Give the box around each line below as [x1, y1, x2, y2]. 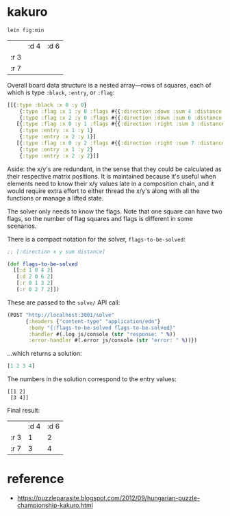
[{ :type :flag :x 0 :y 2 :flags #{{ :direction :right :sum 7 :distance [16, 140, 225, 147]
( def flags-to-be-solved [7, 261, 78, 268]
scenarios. [7, 222, 37, 230]
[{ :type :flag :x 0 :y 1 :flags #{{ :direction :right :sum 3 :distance [16, 120, 225, 127]
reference [7, 472, 64, 487]
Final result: [7, 407, 40, 415]
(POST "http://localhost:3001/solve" [7, 311, 115, 318]
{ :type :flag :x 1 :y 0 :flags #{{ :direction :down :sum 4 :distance [19, 107, 222, 115]
